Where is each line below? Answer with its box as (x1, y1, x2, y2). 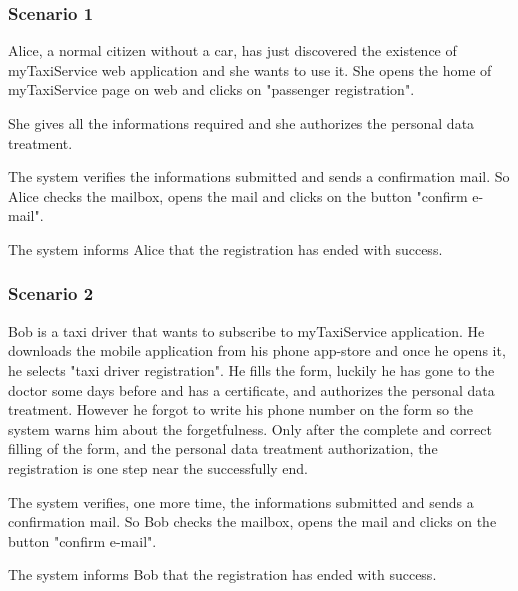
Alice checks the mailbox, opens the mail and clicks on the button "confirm (8, 185, 468, 206)
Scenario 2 (8, 281, 94, 306)
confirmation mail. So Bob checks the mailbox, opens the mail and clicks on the (8, 511, 497, 532)
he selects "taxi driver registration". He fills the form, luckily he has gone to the (8, 359, 495, 380)
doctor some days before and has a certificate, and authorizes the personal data (8, 379, 495, 400)
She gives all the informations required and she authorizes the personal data (8, 113, 475, 133)
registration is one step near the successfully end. (8, 457, 309, 478)
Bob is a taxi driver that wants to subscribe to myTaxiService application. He (8, 320, 485, 341)
